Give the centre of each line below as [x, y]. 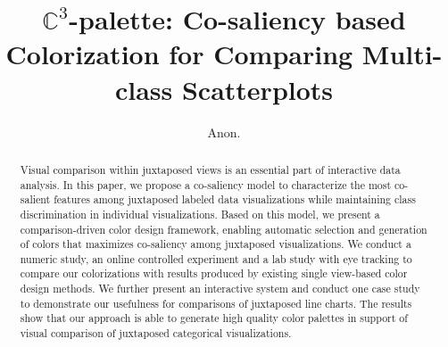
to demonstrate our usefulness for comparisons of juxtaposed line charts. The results [216, 303]
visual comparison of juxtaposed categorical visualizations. [156, 333]
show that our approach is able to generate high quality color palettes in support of [214, 318]
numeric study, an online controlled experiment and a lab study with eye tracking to [216, 258]
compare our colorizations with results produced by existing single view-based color [214, 273]
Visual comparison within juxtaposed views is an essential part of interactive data [210, 169]
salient [35, 199]
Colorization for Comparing [179, 54]
